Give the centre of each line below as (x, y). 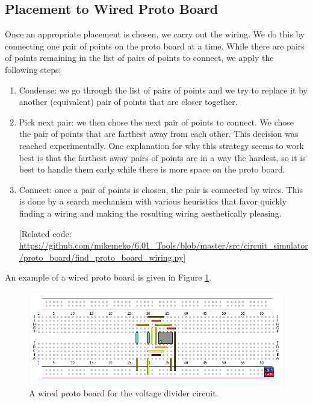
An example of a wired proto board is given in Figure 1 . (108, 277)
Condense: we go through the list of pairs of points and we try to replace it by (163, 90)
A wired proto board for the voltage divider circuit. (124, 393)
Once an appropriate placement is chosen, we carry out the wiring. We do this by (155, 34)
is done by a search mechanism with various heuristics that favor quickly (153, 201)
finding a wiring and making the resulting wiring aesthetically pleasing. (150, 213)
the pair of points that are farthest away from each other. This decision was (159, 134)
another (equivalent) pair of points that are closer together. (128, 102)
